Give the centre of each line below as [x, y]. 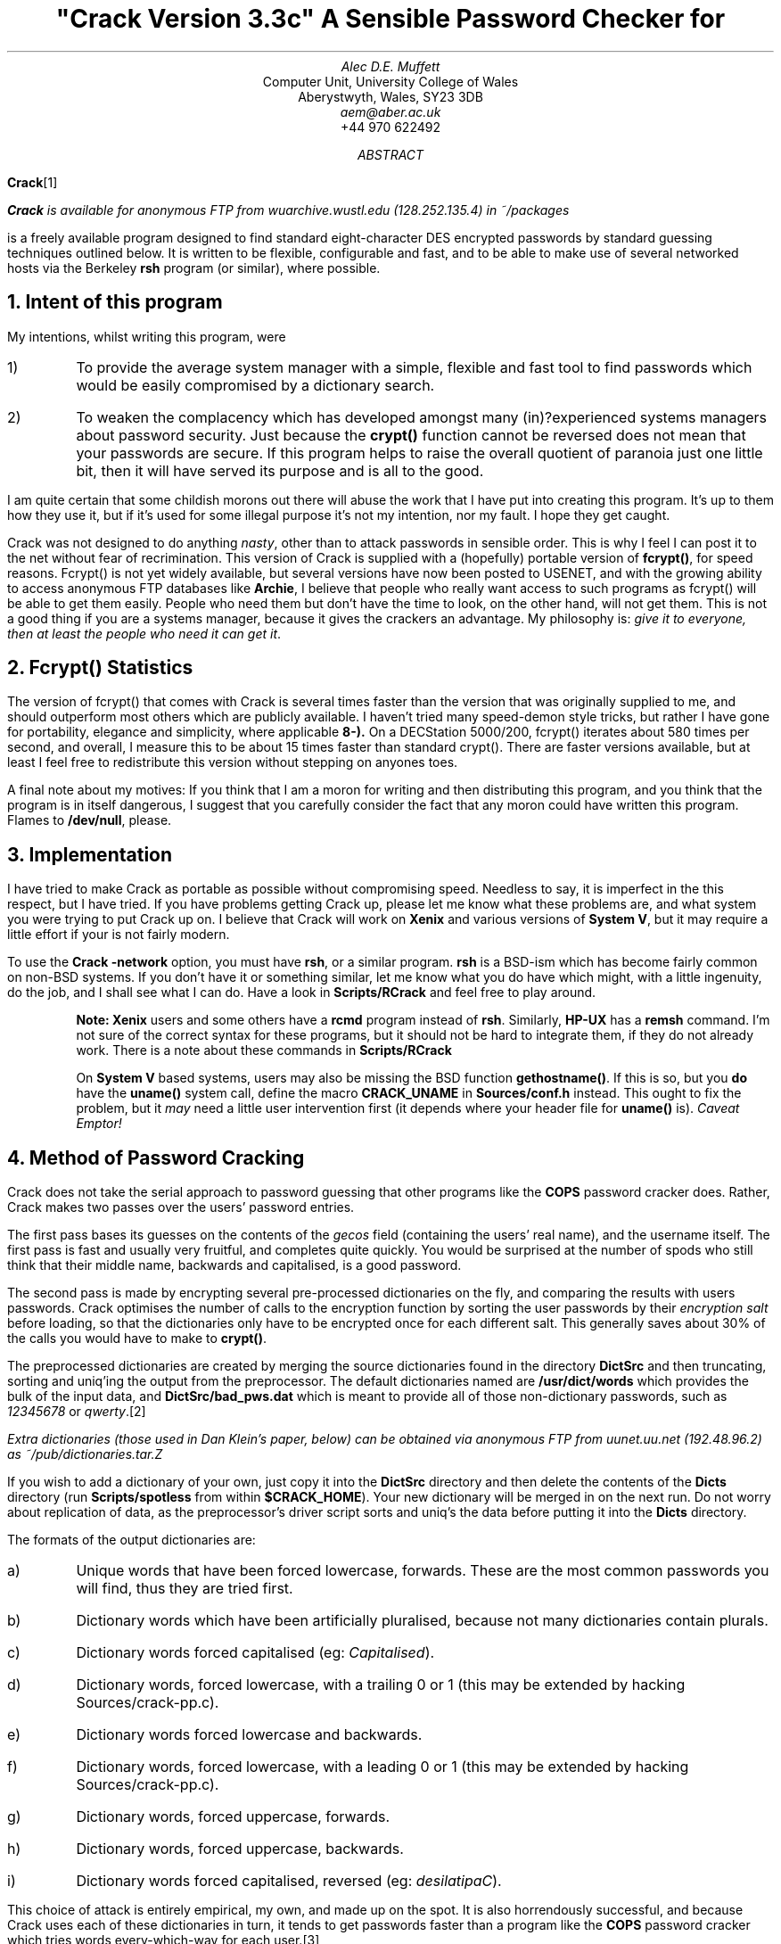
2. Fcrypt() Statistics [100, 668]
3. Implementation [90, 854]
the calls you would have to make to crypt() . [137, 1339]
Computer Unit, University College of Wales [390, 81]
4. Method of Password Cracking [156, 1157]
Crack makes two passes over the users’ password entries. [181, 1207]
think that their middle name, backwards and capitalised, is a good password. [234, 1265]
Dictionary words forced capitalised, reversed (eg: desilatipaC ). [289, 1881]
